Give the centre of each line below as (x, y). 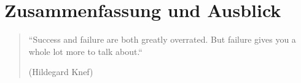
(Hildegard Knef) (61, 72)
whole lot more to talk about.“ (85, 51)
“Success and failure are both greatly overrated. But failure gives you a (162, 39)
